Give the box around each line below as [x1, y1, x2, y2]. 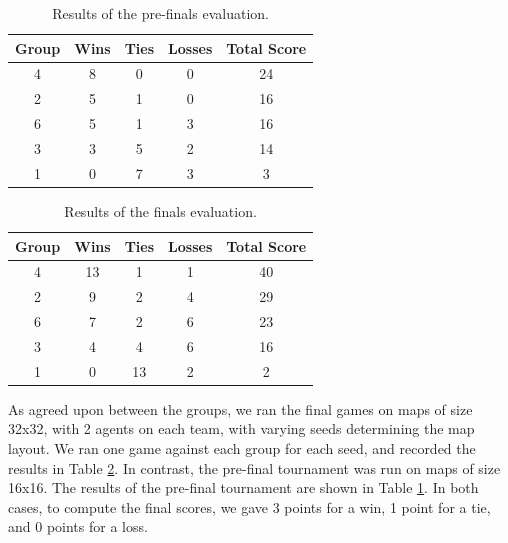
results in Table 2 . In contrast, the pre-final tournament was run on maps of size [8, 457, 501, 478]
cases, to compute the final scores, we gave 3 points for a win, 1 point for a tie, [8, 496, 491, 517]
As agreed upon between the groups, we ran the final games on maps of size [8, 398, 473, 419]
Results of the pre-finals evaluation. [52, 3, 269, 23]
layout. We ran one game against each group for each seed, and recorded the [8, 438, 476, 458]
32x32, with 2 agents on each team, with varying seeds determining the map [8, 418, 475, 439]
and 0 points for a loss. [8, 516, 148, 537]
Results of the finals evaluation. [64, 200, 257, 221]
